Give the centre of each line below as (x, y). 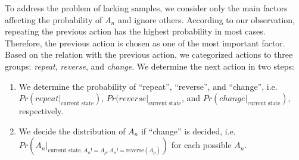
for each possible (201, 145)
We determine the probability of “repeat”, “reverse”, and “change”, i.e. (148, 86)
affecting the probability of (54, 19)
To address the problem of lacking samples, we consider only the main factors (146, 8)
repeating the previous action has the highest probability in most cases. (135, 31)
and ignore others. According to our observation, (206, 19)
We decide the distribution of (72, 131)
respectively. (41, 111)
